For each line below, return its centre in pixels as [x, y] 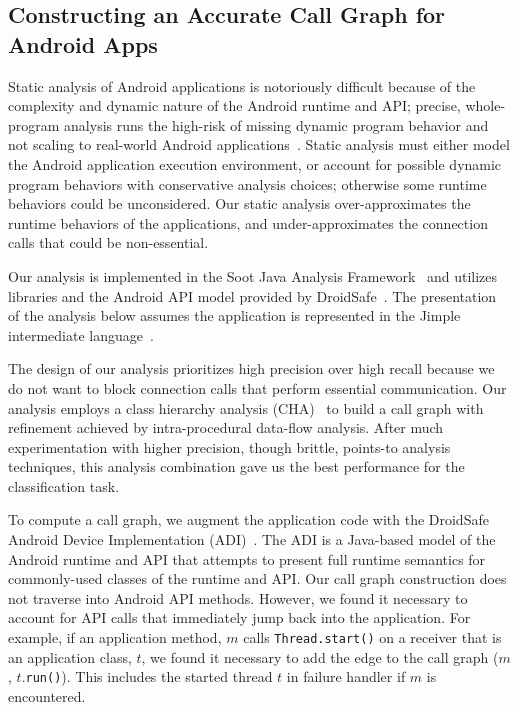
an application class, [70, 656]
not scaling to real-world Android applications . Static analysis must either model [259, 144]
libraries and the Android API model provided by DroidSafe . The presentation [252, 295]
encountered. [47, 695]
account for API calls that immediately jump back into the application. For [239, 617]
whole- [485, 105]
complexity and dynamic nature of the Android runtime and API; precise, [234, 105]
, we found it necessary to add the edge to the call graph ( [320, 656]
